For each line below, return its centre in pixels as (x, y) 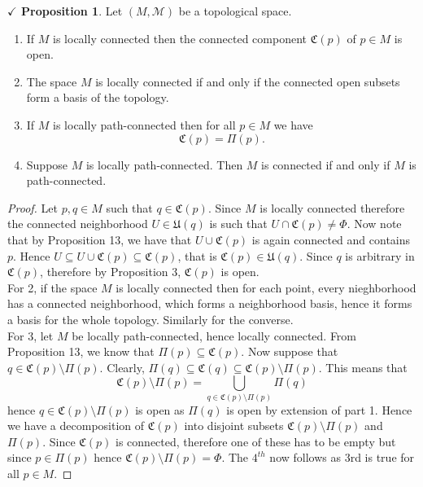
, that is (197, 255)
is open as (160, 409)
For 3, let (31, 335)
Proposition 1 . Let (72, 11)
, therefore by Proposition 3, (111, 272)
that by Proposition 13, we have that (100, 239)
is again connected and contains (331, 239)
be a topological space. (235, 11)
